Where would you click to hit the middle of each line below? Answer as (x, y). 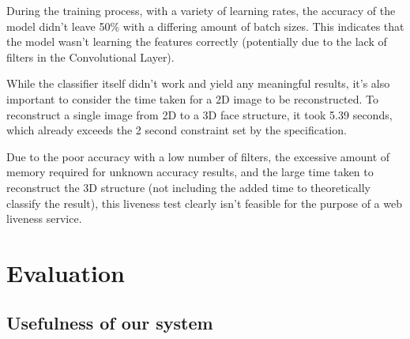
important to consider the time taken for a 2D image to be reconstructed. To (193, 98)
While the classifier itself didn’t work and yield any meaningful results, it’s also (198, 83)
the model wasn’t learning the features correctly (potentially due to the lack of (197, 41)
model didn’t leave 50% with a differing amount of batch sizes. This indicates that (205, 26)
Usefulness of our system (110, 323)
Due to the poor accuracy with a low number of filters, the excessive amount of (198, 156)
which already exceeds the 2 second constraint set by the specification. (177, 130)
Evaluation (66, 272)
